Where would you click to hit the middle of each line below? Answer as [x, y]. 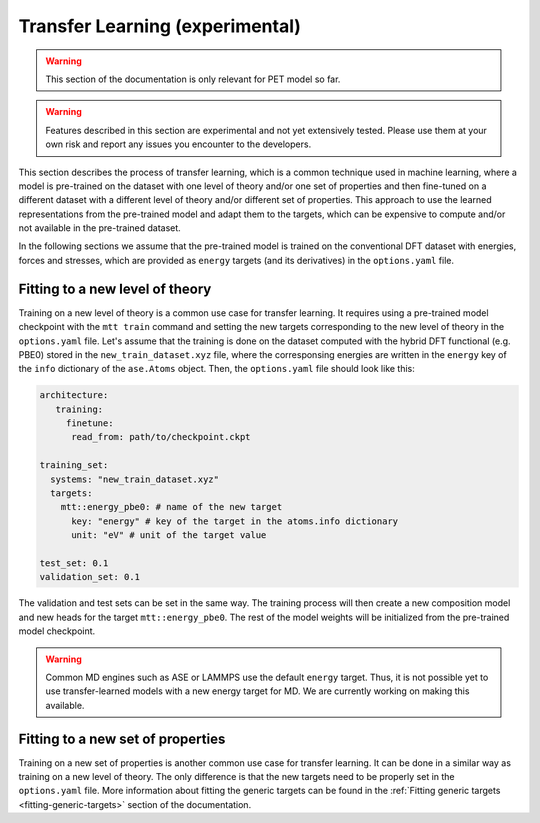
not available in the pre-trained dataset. [100, 228]
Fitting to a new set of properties [122, 738]
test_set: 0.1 [74, 563]
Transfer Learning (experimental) [160, 26]
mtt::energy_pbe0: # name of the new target [171, 507]
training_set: [74, 465]
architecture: [74, 395]
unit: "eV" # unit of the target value [169, 535]
